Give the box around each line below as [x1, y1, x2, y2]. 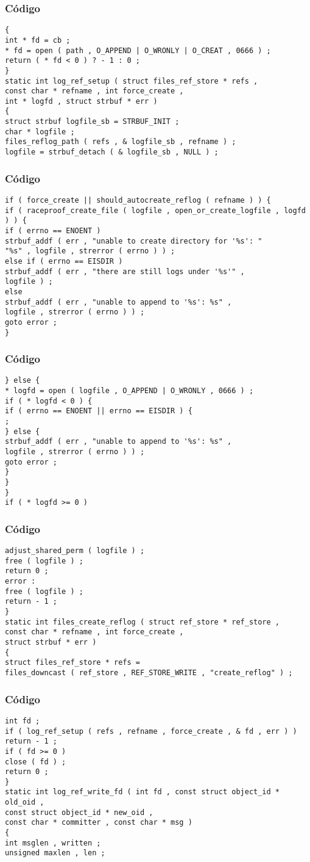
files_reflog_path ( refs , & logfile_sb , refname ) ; [5, 137, 236, 147]
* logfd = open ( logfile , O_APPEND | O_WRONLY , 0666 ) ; [5, 386, 254, 396]
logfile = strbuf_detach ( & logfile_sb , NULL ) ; [5, 148, 219, 157]
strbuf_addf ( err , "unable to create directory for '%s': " [5, 236, 262, 245]
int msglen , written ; [5, 838, 101, 847]
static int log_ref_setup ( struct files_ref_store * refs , [5, 76, 258, 85]
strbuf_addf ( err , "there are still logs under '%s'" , [5, 267, 245, 276]
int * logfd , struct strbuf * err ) [5, 96, 158, 106]
